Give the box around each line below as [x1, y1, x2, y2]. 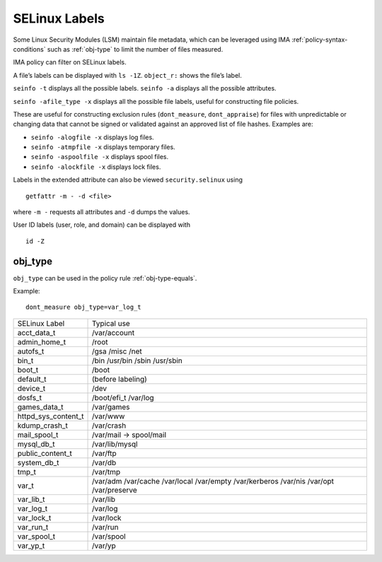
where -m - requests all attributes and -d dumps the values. [13, 208, 190, 216]
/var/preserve [92, 485, 137, 495]
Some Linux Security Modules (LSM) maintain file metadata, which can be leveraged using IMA [13, 35, 290, 44]
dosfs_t [17, 392, 42, 402]
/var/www [92, 411, 125, 421]
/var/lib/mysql [92, 439, 138, 449]
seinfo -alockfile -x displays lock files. [30, 163, 161, 171]
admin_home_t [17, 336, 66, 346]
